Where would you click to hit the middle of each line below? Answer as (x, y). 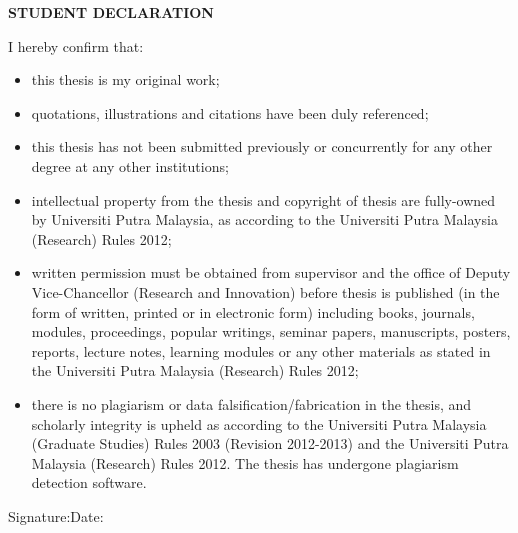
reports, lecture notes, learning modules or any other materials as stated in (261, 350)
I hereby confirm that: (76, 45)
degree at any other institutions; (130, 165)
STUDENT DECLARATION (111, 12)
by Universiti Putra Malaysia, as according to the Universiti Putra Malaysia (264, 219)
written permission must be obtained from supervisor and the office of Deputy (271, 272)
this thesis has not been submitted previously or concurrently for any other (262, 146)
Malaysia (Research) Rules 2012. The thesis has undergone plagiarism (245, 462)
